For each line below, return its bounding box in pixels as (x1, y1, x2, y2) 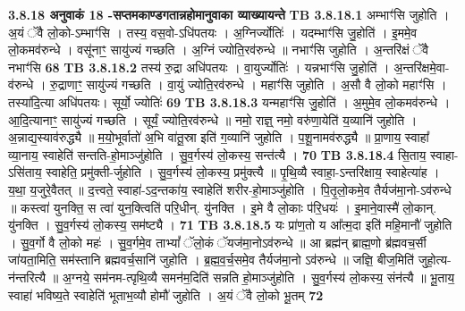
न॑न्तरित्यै (8, 267, 46, 286)
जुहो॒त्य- (418, 250, 452, 269)
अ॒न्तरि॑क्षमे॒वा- (393, 57, 450, 76)
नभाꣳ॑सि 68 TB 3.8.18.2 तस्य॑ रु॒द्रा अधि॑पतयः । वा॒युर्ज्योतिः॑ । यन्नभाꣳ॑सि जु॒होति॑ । (8, 57, 390, 76)
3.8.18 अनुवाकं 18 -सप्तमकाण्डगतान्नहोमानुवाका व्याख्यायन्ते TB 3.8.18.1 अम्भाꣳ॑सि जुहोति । (8, 5, 450, 23)
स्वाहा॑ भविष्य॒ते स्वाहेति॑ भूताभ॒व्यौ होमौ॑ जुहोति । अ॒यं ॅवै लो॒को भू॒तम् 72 (8, 285, 324, 304)
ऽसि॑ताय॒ (8, 163, 42, 181)
